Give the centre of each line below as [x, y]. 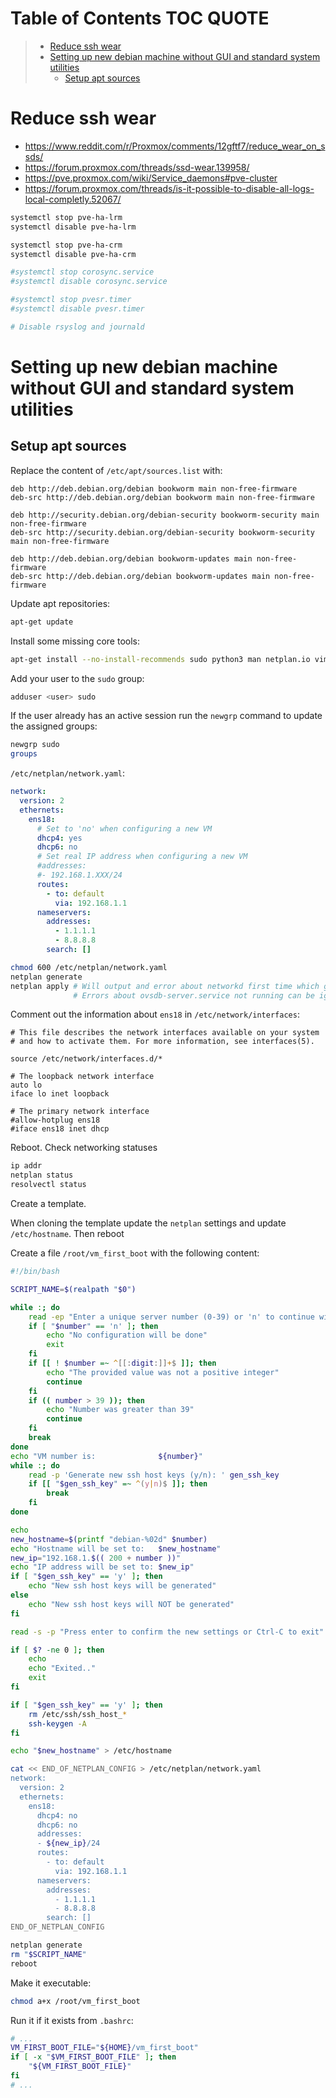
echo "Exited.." [62, 1668]
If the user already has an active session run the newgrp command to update [166, 716]
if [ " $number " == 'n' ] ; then [93, 1326]
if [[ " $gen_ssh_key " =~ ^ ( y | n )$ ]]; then [118, 1484]
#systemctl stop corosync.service [82, 272]
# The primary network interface [80, 1112]
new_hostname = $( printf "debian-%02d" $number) [109, 1539]
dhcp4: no [57, 1815]
